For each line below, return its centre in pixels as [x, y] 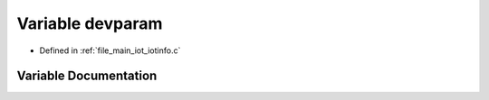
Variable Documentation [87, 76]
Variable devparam [90, 23]
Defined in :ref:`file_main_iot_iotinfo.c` [110, 50]
